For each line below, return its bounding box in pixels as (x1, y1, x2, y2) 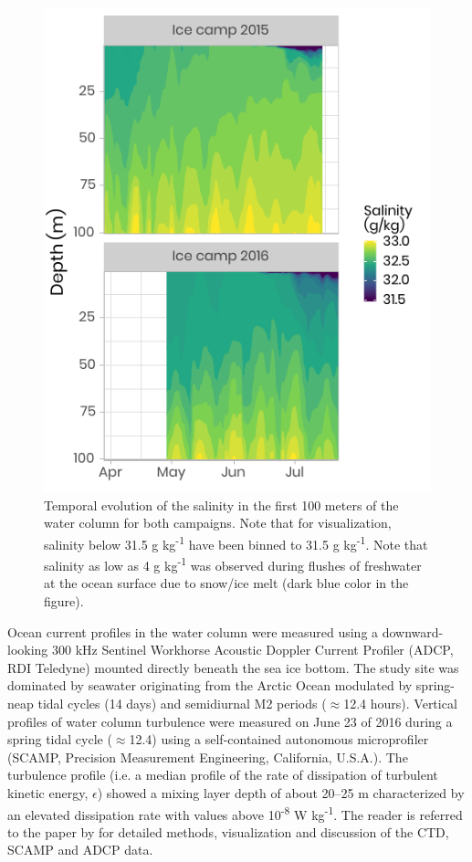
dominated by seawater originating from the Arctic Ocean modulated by (7, 676, 413, 695)
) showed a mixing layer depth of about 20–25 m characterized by (97, 783, 465, 802)
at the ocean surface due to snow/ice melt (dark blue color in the (44, 573, 409, 593)
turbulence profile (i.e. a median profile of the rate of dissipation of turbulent (7, 765, 438, 784)
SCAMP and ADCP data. (7, 840, 153, 859)
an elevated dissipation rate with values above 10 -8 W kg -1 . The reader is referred (7, 802, 463, 824)
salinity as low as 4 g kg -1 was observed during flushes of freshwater (44, 553, 422, 574)
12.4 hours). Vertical (343, 693, 457, 712)
